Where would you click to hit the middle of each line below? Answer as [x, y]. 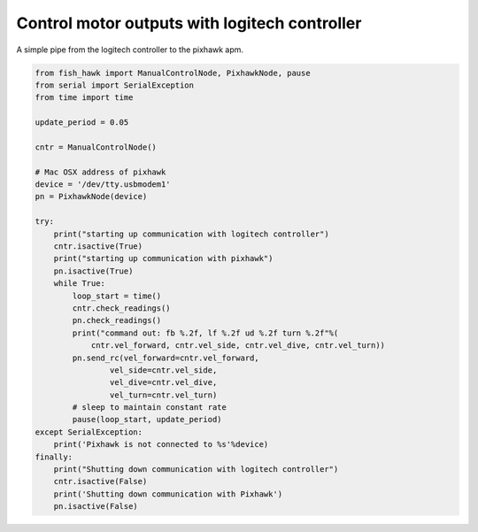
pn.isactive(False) [96, 506]
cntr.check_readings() [122, 308]
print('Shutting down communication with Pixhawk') [168, 494]
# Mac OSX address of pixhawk [100, 172]
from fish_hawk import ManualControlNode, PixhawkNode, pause [173, 73]
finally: [54, 457]
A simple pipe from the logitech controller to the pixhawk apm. [130, 50]
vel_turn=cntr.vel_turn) [163, 395]
